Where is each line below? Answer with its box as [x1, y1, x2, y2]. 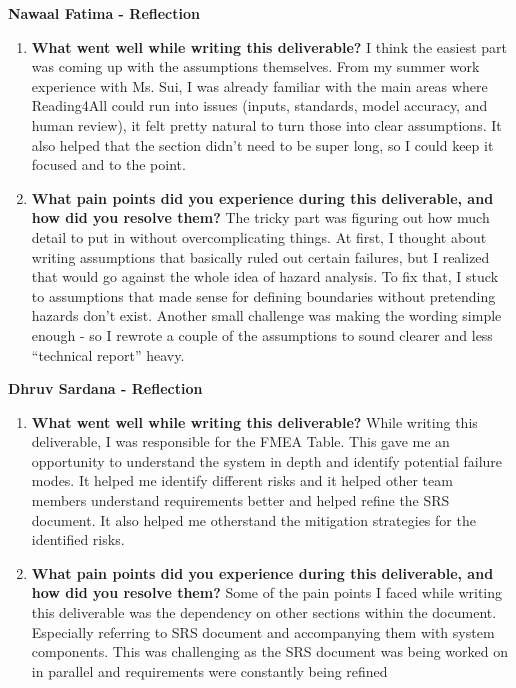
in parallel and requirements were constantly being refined [31, 660, 388, 681]
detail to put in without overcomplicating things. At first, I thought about [31, 226, 487, 247]
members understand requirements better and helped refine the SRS [31, 490, 450, 511]
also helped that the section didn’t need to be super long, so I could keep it [31, 134, 494, 155]
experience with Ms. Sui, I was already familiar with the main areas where [31, 75, 488, 96]
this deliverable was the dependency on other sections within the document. [31, 602, 497, 623]
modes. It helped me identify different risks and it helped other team [31, 470, 453, 491]
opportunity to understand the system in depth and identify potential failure [31, 450, 503, 471]
